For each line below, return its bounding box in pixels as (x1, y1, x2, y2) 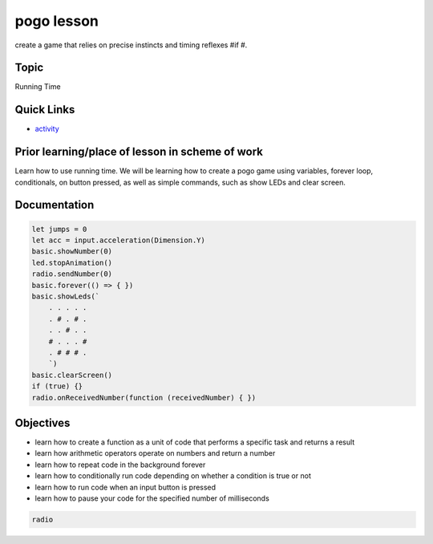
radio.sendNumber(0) (31, 270, 112, 278)
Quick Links (14, 103, 75, 116)
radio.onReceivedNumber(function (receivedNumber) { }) (31, 393, 257, 402)
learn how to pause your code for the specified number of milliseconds (34, 493, 270, 503)
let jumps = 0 (31, 225, 87, 233)
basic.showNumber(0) (31, 247, 112, 256)
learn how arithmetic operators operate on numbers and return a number (34, 449, 276, 458)
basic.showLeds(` (31, 292, 100, 301)
